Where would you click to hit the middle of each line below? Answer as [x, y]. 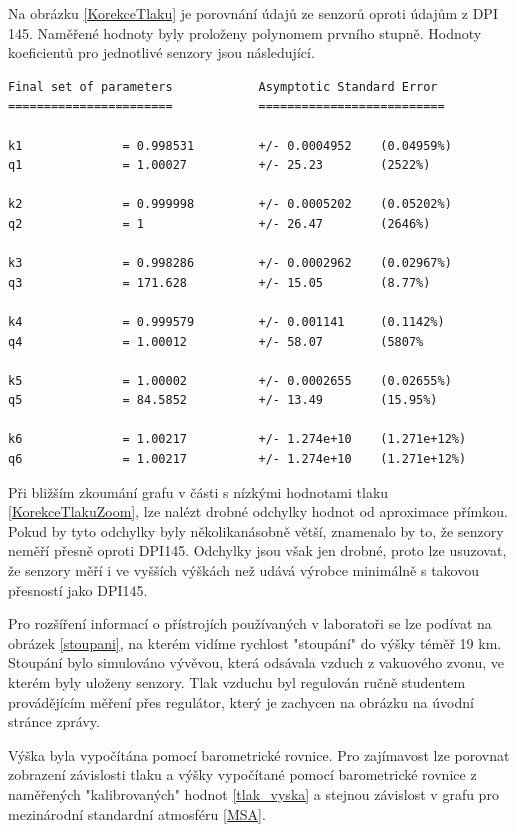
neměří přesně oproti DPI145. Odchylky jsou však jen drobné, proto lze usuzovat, [257, 550]
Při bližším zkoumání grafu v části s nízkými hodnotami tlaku [198, 491]
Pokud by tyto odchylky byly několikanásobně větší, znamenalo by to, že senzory [256, 530]
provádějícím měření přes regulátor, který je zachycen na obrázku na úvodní [241, 701]
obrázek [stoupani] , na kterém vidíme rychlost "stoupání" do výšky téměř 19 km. [255, 642]
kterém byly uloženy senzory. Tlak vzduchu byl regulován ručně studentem [237, 682]
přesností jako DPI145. [78, 589]
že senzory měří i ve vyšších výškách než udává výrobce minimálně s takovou [243, 570]
